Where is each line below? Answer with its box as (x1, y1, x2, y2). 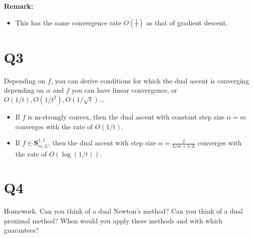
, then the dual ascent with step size (48, 138, 156, 148)
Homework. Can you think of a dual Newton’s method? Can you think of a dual (4, 206, 243, 216)
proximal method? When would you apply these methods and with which (4, 215, 223, 225)
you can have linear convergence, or (72, 85, 178, 95)
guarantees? (4, 225, 39, 235)
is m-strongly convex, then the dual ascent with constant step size (28, 111, 225, 121)
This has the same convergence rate (15, 17, 122, 27)
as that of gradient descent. (146, 17, 228, 27)
